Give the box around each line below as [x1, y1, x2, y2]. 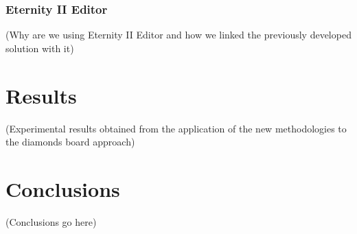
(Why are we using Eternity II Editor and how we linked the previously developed [5, 27, 352, 42]
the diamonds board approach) [5, 134, 135, 149]
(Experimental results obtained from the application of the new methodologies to [5, 121, 347, 135]
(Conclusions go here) [5, 214, 97, 229]
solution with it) [5, 40, 74, 55]
